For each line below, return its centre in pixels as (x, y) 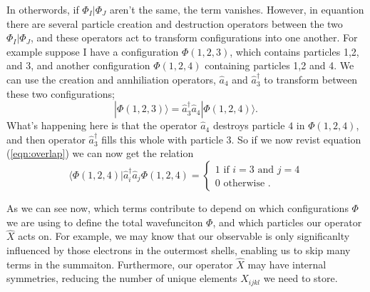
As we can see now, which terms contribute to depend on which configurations (178, 207)
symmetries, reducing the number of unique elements (122, 278)
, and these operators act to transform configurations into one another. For (194, 37)
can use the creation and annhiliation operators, (111, 79)
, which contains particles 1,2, (294, 51)
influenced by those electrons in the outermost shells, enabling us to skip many (179, 250)
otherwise (244, 183)
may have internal (287, 264)
